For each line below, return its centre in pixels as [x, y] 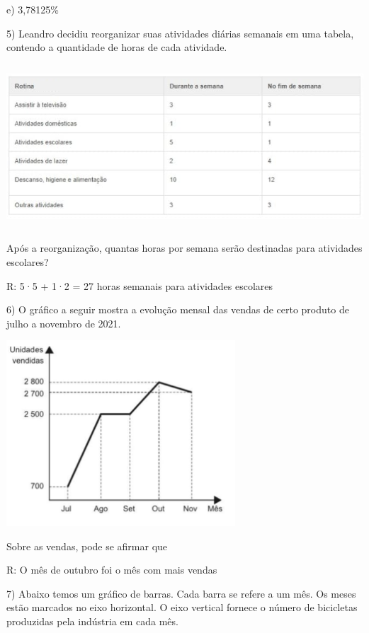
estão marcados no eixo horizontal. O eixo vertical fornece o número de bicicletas [182, 607]
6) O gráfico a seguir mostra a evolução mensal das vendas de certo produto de [178, 309]
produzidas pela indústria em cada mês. [92, 621]
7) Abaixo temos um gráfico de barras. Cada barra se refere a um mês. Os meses [181, 593]
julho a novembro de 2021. [64, 323]
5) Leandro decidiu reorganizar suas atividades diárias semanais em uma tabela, [180, 33]
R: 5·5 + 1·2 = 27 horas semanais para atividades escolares [140, 285]
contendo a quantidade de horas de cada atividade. [117, 47]
